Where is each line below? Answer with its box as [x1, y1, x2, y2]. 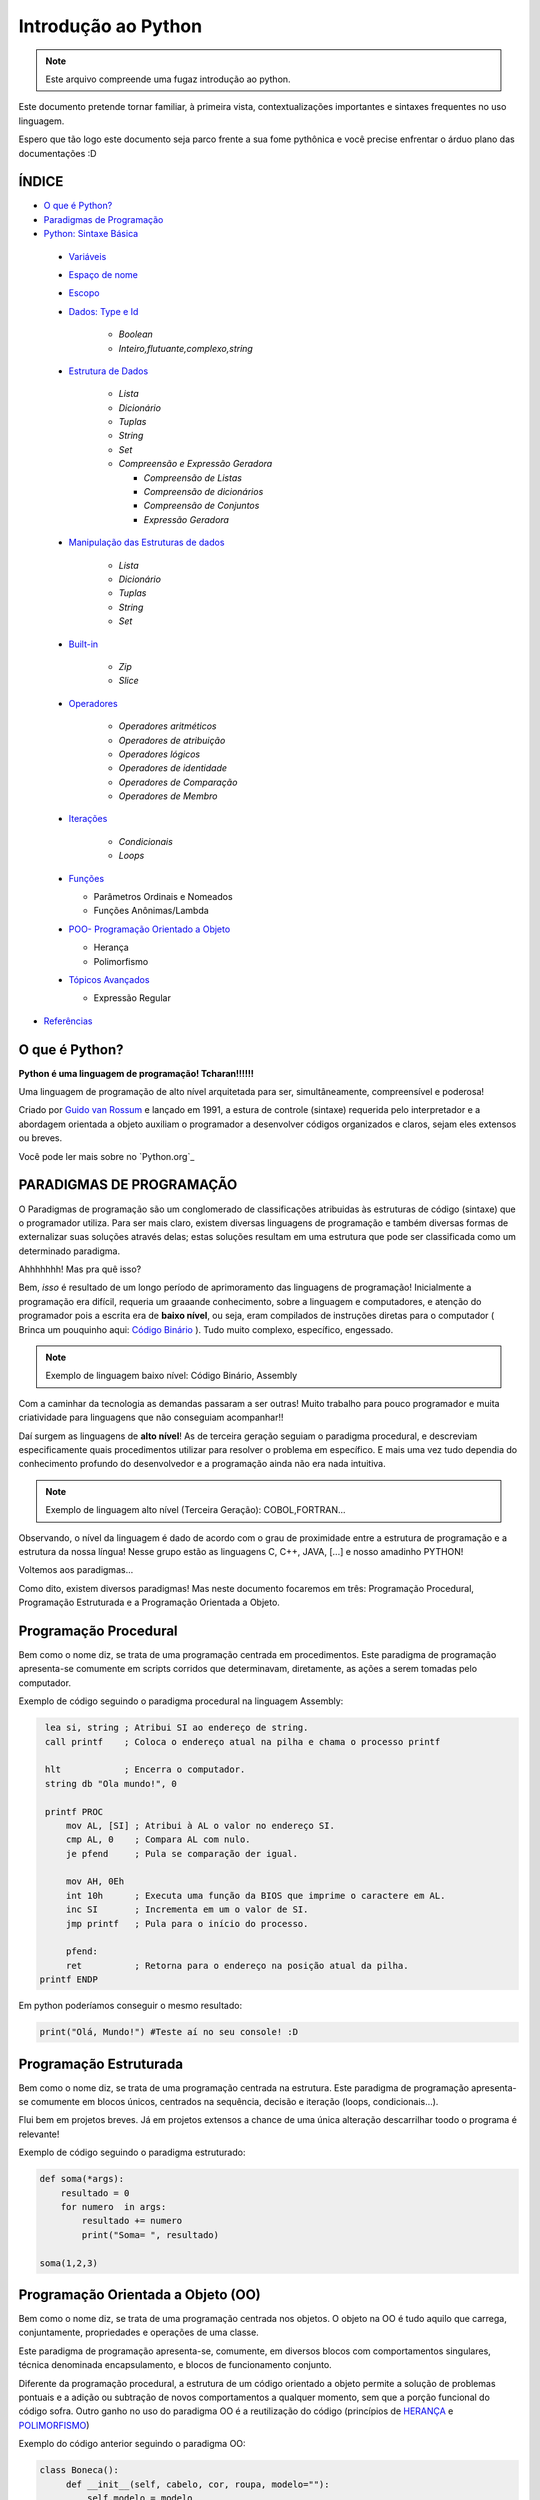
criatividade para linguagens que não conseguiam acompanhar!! [18, 1411, 284, 1424]
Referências [43, 1015, 94, 1027]
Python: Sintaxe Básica [43, 228, 139, 240]
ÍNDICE [18, 173, 64, 190]
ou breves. [18, 1132, 63, 1144]
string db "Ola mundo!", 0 [45, 1778, 177, 1789]
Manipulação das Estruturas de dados [68, 536, 225, 549]
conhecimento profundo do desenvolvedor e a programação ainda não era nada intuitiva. [18, 1458, 386, 1470]
